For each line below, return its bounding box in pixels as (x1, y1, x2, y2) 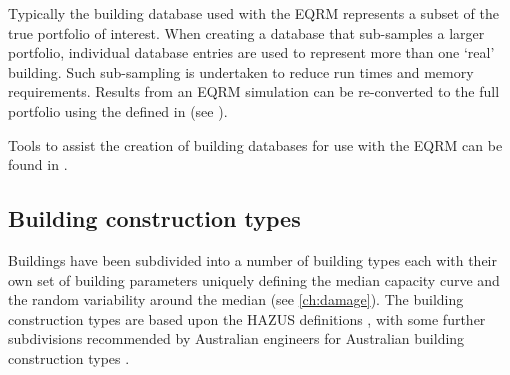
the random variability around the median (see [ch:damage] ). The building (8, 289, 464, 310)
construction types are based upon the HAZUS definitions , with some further (8, 308, 486, 329)
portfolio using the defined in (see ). (8, 100, 228, 121)
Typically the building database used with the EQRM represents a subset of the (8, 3, 499, 23)
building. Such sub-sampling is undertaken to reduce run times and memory (8, 61, 474, 82)
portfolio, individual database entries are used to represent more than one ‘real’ (8, 42, 495, 63)
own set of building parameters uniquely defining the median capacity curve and (8, 269, 500, 290)
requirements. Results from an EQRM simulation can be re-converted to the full (8, 81, 500, 102)
